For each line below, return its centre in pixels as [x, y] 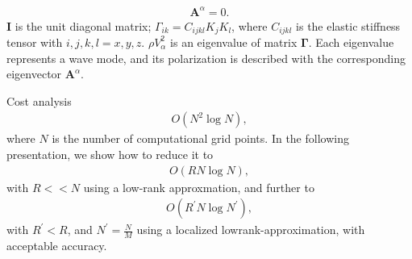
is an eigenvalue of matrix [234, 42]
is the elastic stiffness [348, 25]
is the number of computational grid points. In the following [200, 138]
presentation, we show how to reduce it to [110, 154]
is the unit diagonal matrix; [83, 25]
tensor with [35, 42]
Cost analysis [39, 100]
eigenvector [34, 74]
